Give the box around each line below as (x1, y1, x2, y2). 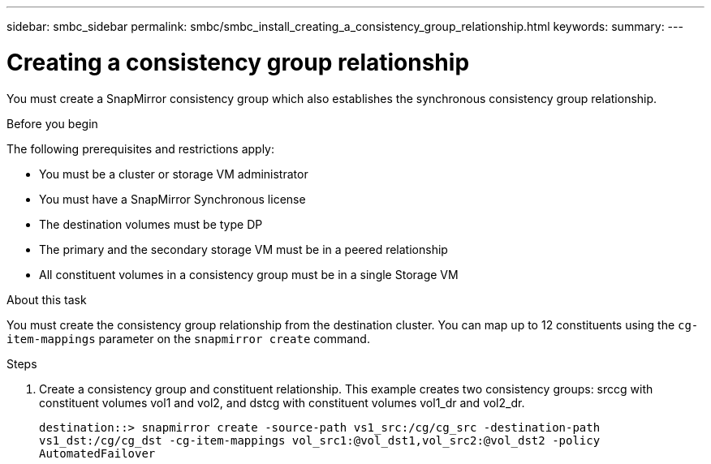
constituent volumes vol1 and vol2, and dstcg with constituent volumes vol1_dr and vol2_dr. (39, 395, 525, 410)
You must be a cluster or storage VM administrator (39, 166, 308, 181)
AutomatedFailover (39, 446, 156, 460)
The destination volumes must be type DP (39, 217, 263, 231)
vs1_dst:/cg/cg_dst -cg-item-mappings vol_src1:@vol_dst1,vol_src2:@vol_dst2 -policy (39, 433, 601, 447)
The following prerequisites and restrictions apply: (6, 141, 275, 156)
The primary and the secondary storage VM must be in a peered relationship (39, 242, 448, 256)
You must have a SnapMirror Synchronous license (39, 191, 306, 206)
